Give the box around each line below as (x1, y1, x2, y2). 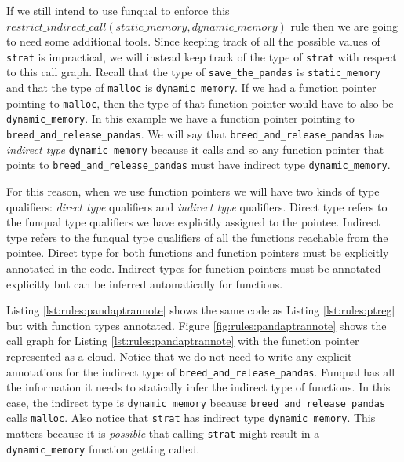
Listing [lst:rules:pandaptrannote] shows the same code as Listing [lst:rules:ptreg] (6, 302, 395, 318)
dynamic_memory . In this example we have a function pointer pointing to (6, 110, 355, 126)
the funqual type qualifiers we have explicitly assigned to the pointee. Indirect (6, 214, 380, 230)
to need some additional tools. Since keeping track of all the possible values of (6, 33, 380, 49)
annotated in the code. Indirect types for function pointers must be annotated (6, 260, 381, 276)
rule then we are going (290, 17, 399, 34)
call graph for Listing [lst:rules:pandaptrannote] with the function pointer (6, 332, 359, 349)
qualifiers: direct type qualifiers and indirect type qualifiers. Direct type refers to (6, 198, 388, 214)
